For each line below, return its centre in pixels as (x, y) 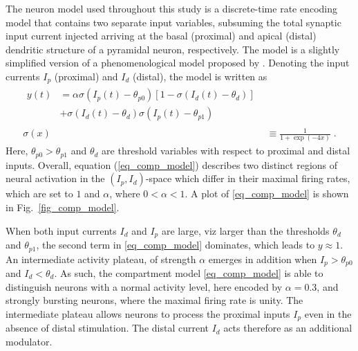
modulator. (29, 341)
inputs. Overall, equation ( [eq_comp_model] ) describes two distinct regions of (172, 164)
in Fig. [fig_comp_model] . (63, 207)
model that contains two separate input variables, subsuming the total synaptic (173, 22)
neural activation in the (55, 178)
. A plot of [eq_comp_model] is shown (267, 193)
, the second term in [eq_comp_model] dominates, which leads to (176, 245)
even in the (328, 313)
